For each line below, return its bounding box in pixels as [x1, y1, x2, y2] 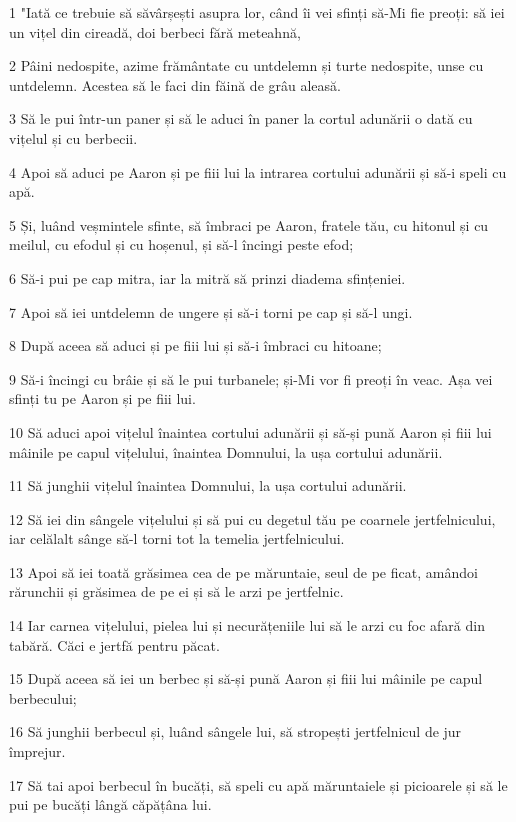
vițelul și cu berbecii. [9, 127, 138, 148]
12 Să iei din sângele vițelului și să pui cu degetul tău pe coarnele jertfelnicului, [9, 508, 496, 529]
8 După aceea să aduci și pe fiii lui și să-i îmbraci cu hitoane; [9, 335, 382, 356]
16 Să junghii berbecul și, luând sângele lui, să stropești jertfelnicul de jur [9, 721, 462, 742]
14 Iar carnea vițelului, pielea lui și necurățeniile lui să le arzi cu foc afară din [9, 615, 485, 636]
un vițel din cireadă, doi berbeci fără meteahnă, [9, 21, 301, 42]
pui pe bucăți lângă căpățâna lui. [9, 794, 212, 815]
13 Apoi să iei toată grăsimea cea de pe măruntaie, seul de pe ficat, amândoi [9, 561, 478, 582]
